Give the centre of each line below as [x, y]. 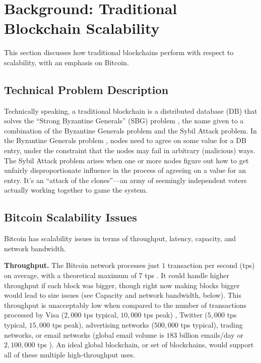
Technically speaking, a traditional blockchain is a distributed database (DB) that [131, 110]
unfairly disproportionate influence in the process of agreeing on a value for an [125, 170]
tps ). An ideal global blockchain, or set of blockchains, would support [146, 345]
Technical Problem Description [86, 89]
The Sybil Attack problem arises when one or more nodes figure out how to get [126, 160]
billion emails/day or [211, 334]
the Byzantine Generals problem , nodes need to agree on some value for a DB [125, 140]
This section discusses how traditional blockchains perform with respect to [119, 52]
